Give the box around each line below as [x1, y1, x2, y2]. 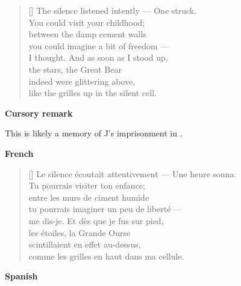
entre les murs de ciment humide [28, 190, 149, 203]
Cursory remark [5, 106, 73, 119]
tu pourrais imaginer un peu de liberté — [28, 202, 183, 215]
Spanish [5, 270, 38, 282]
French [5, 147, 34, 159]
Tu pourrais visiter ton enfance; [28, 179, 145, 192]
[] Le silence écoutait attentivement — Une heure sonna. [28, 167, 237, 180]
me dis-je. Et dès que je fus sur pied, [28, 214, 164, 227]
